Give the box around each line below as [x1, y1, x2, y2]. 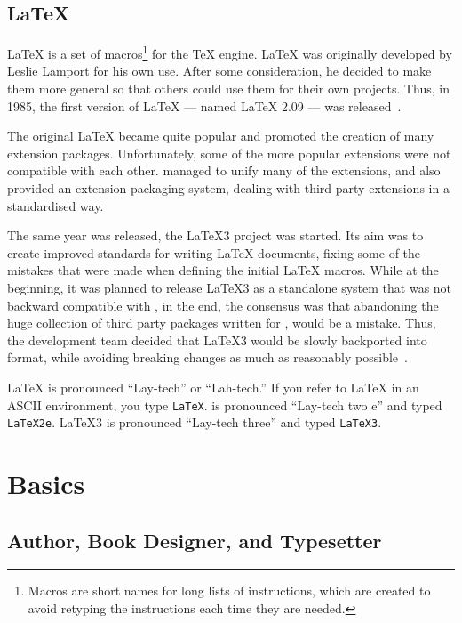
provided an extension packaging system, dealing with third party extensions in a [7, 179, 450, 198]
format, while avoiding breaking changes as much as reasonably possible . [7, 348, 408, 367]
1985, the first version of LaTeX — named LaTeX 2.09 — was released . [7, 96, 402, 115]
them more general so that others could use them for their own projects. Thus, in [7, 79, 450, 98]
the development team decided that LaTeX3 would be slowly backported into [7, 330, 427, 349]
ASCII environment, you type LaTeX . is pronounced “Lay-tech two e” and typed [7, 395, 442, 414]
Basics [7, 465, 85, 502]
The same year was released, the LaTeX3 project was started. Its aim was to [7, 226, 424, 245]
